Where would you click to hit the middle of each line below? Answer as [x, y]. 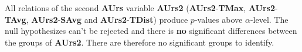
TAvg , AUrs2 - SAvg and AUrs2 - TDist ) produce [96, 19]
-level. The [269, 19]
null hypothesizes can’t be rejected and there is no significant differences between [151, 31]
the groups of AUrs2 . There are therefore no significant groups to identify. [140, 42]
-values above [218, 19]
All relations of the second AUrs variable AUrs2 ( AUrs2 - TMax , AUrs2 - [141, 8]
